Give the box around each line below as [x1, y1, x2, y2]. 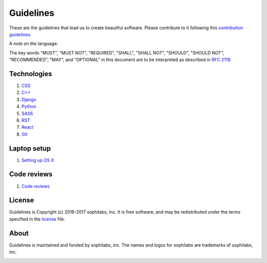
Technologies [9, 69, 52, 78]
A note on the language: [9, 41, 58, 47]
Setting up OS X [21, 157, 54, 163]
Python [21, 104, 37, 109]
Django [21, 97, 37, 103]
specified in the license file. [9, 216, 65, 222]
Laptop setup [9, 144, 51, 153]
